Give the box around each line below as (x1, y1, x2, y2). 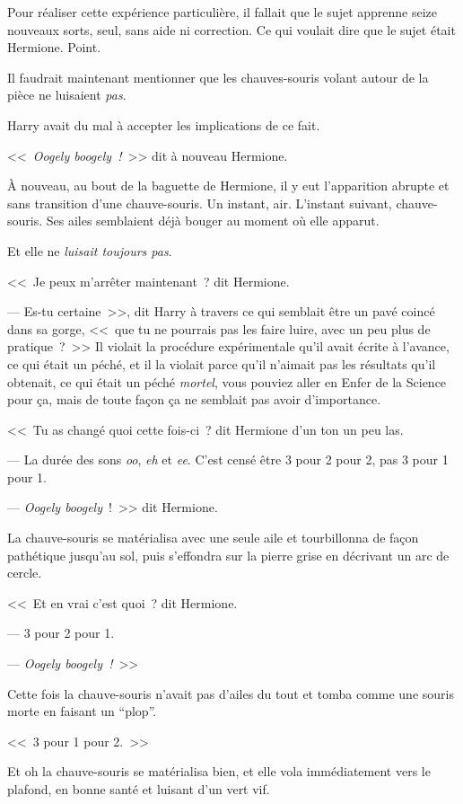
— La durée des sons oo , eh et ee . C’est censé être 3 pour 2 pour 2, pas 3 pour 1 (7, 450, 449, 469)
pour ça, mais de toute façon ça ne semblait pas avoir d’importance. (7, 390, 381, 409)
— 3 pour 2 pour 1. (7, 623, 115, 642)
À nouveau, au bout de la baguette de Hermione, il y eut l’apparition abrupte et (7, 176, 450, 195)
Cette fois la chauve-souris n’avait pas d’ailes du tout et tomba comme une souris (7, 684, 454, 702)
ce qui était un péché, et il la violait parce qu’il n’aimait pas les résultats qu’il (7, 354, 436, 373)
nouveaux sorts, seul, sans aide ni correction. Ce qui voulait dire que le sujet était (7, 20, 456, 39)
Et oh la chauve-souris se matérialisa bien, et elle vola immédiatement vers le (7, 762, 431, 781)
